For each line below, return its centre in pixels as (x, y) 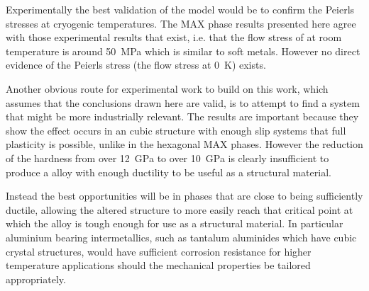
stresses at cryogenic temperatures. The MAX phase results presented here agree (181, 23)
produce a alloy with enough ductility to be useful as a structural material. (169, 172)
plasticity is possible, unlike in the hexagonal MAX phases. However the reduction (184, 144)
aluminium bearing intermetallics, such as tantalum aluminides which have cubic (181, 237)
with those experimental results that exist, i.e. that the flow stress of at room (174, 37)
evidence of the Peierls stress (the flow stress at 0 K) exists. (136, 65)
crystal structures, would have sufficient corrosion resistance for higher (159, 251)
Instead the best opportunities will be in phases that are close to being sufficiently (184, 196)
